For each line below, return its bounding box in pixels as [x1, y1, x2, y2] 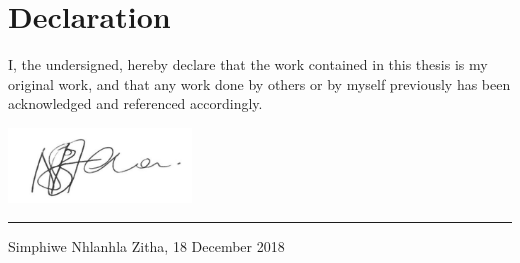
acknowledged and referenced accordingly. [8, 93, 263, 114]
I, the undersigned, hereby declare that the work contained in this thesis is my [8, 54, 488, 75]
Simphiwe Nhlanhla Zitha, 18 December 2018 [8, 236, 285, 257]
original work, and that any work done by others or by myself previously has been [8, 73, 511, 94]
